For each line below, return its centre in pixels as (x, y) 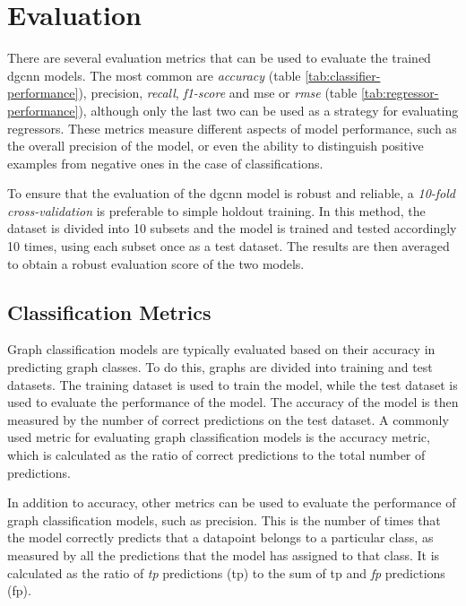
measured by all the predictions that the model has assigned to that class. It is (224, 554)
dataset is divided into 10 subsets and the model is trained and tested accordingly (232, 228)
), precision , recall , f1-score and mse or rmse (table (218, 93)
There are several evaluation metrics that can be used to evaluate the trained (219, 58)
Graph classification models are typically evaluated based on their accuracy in (221, 349)
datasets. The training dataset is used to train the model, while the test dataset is (233, 384)
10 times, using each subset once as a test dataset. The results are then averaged (229, 246)
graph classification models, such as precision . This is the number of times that (224, 519)
